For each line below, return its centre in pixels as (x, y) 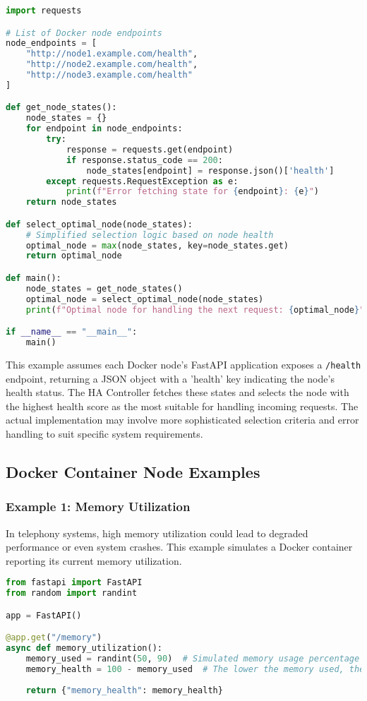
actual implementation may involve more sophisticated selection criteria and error (182, 420)
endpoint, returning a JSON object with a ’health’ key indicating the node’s (170, 378)
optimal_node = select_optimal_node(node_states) (145, 299)
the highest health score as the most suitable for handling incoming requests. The (182, 406)
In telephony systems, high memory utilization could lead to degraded (157, 533)
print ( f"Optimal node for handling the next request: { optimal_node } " (195, 310)
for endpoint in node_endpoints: (104, 129)
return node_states (71, 202)
